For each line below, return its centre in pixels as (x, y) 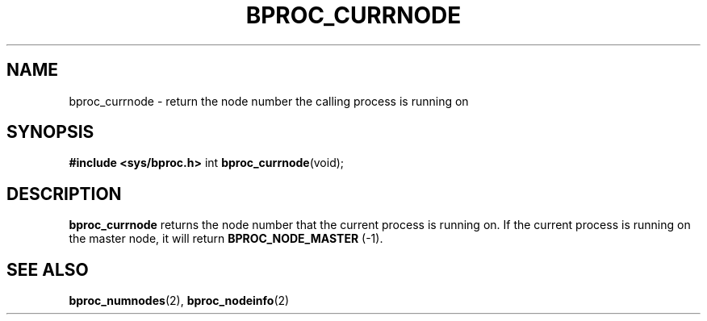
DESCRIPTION (64, 194)
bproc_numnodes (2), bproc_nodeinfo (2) (179, 301)
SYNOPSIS (50, 132)
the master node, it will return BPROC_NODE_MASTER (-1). (226, 239)
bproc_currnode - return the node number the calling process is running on (269, 101)
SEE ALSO (48, 269)
